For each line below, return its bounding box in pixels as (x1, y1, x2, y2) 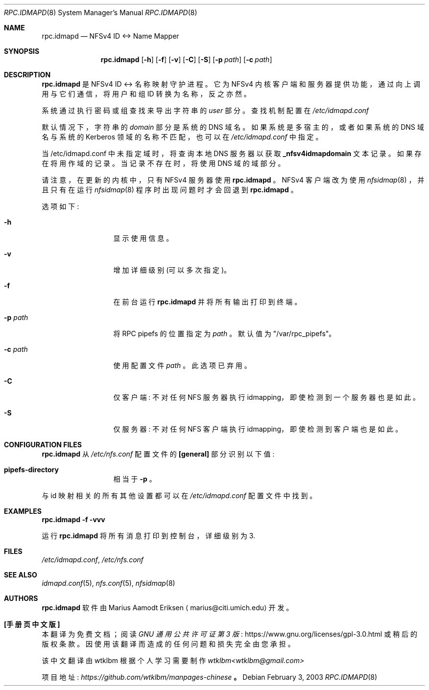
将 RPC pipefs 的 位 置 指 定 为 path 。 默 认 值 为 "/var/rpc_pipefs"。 (113, 329, 336, 338)
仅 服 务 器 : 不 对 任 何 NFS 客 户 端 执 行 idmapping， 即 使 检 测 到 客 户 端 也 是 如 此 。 (113, 425, 403, 433)
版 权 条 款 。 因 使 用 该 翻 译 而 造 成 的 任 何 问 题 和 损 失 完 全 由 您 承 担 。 (42, 640, 295, 648)
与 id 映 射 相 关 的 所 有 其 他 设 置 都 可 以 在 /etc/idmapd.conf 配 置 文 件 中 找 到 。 (42, 491, 317, 500)
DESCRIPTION (4, 70, 51, 79)
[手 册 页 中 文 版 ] (4, 620, 60, 628)
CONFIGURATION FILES (4, 440, 82, 449)
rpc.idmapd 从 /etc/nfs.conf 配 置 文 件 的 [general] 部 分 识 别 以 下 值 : (42, 450, 275, 458)
